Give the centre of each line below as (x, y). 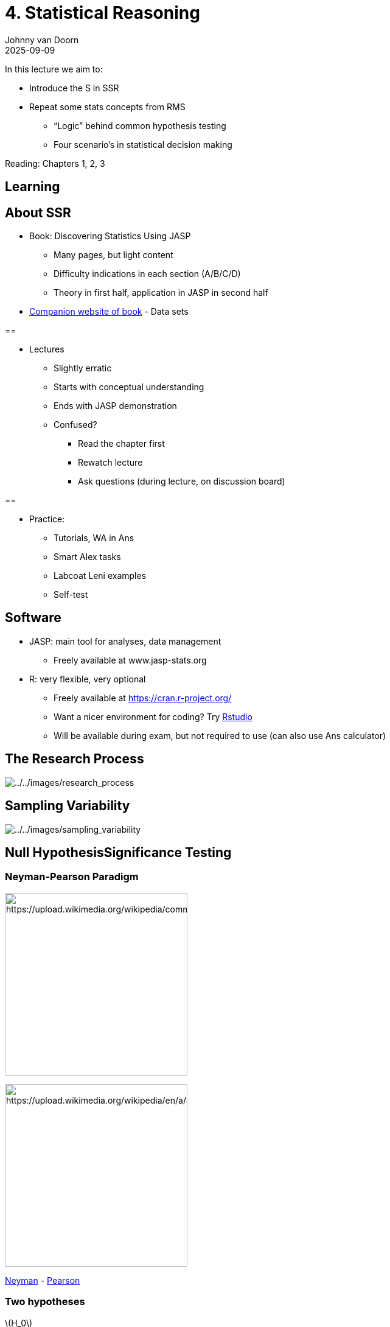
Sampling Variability (68, 806)
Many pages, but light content (113, 255)
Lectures (47, 349)
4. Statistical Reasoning (103, 13)
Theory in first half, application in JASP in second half (161, 293)
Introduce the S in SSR (74, 88)
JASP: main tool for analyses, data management (125, 641)
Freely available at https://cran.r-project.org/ (143, 698)
